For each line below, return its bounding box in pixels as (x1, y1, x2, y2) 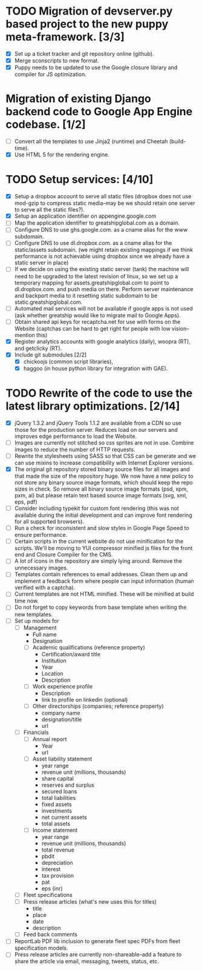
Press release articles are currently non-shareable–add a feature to (14, 951, 182, 958)
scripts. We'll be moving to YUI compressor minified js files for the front (14, 545, 193, 552)
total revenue (41, 846, 75, 853)
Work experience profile (32, 682, 93, 690)
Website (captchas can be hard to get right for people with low (14, 324, 171, 332)
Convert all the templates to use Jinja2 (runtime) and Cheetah (14, 138, 168, 145)
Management (23, 623, 57, 631)
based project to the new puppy (5, 17, 169, 31)
